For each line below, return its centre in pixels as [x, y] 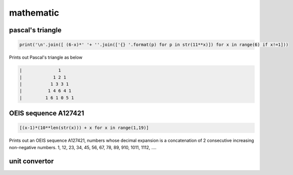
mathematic [34, 13]
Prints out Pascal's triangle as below [46, 57]
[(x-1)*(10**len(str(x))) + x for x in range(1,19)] [84, 128]
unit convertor [31, 161]
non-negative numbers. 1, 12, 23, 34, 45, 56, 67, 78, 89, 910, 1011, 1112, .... [83, 147]
